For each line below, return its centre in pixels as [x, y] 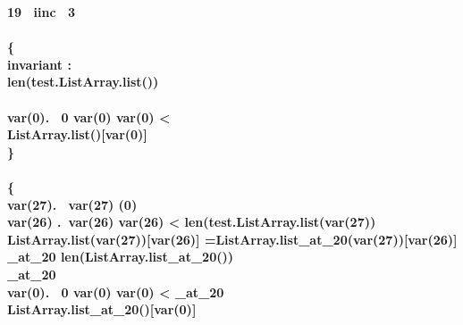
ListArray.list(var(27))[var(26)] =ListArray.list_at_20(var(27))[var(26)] [232, 239]
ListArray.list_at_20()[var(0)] [102, 309]
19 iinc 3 [42, 12]
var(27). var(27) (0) [72, 204]
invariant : [39, 64]
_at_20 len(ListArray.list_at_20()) [120, 257]
